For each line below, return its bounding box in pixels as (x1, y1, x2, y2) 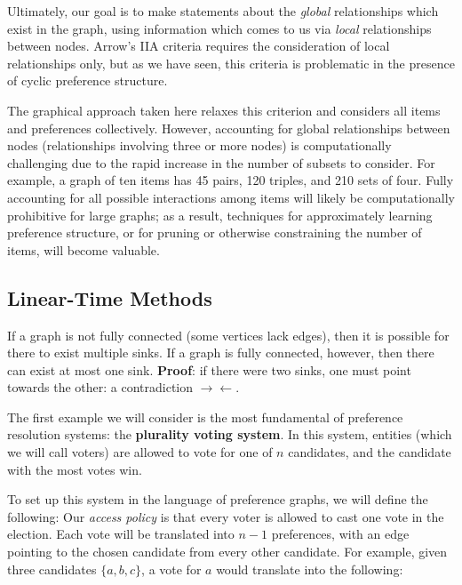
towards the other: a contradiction (7, 378, 194, 397)
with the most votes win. (7, 460, 142, 478)
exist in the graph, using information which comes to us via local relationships (7, 19, 432, 37)
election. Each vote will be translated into (7, 525, 235, 543)
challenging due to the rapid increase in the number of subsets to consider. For (7, 153, 435, 172)
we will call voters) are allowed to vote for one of (7, 443, 273, 461)
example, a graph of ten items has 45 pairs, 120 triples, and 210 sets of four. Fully (7, 171, 454, 189)
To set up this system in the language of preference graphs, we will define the (7, 490, 428, 509)
